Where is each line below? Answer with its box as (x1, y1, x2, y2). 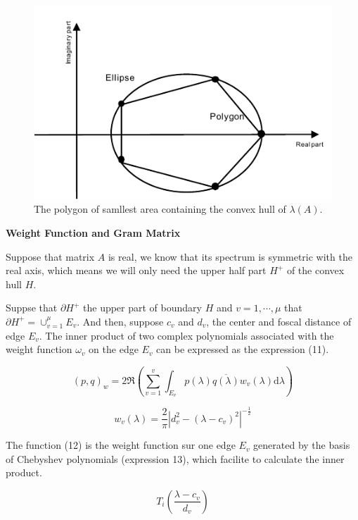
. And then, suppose (77, 314, 164, 328)
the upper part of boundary (83, 300, 202, 315)
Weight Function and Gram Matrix (6, 225, 181, 240)
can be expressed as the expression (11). (156, 342, 329, 357)
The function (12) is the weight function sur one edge (6, 438, 236, 452)
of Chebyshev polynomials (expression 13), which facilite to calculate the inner (6, 451, 345, 466)
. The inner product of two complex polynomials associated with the (39, 328, 334, 342)
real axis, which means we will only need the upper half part (6, 263, 267, 278)
